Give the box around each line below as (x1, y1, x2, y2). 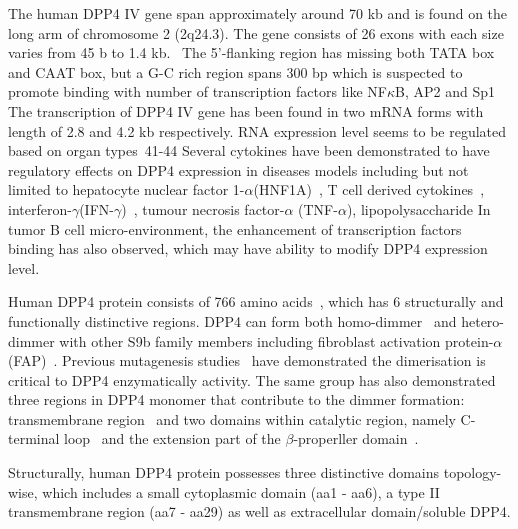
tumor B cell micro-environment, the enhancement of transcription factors (8, 218, 462, 239)
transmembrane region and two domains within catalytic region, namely (8, 408, 456, 429)
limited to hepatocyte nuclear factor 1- (8, 179, 245, 200)
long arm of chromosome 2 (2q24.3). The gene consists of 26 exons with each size (8, 22, 504, 43)
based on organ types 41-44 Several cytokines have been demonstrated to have (8, 140, 490, 161)
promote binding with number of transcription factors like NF (8, 81, 387, 102)
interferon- (8, 198, 72, 219)
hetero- (461, 310, 505, 331)
